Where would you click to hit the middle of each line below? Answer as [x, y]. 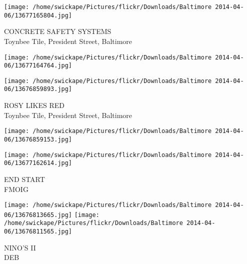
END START [24, 179]
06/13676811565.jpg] [38, 232]
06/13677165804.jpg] [38, 15]
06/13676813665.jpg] [38, 215]
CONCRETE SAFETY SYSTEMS [58, 31]
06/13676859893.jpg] [38, 89]
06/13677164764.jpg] [38, 66]
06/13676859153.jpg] [38, 139]
